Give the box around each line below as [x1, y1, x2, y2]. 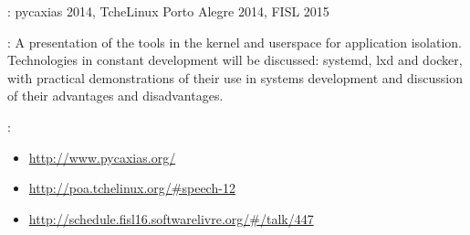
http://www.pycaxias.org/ [28, 147, 176, 166]
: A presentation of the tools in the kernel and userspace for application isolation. [7, 32, 462, 51]
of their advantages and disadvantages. [7, 86, 224, 105]
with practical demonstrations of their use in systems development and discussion [7, 68, 463, 87]
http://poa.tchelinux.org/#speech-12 [28, 178, 235, 198]
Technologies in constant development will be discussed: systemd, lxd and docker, [7, 50, 463, 69]
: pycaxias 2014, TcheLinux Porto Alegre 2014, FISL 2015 [7, 2, 329, 20]
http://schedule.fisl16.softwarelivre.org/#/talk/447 [28, 208, 314, 228]
